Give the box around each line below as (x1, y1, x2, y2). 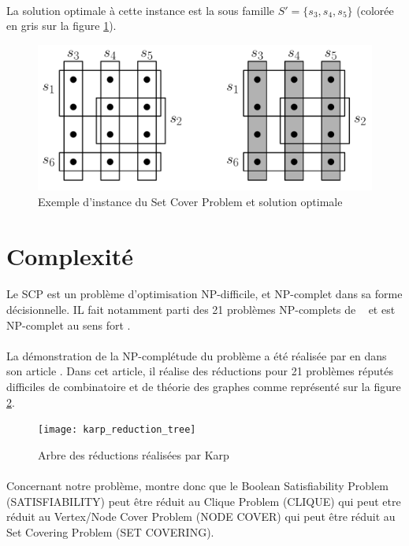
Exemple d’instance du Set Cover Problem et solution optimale (38, 193, 343, 209)
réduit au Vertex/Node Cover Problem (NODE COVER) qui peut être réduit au (6, 508, 396, 525)
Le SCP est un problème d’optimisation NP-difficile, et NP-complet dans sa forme (6, 286, 403, 302)
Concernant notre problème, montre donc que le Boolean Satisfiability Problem (6, 478, 389, 494)
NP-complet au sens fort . (6, 316, 131, 333)
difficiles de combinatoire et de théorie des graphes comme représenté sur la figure (6, 378, 401, 394)
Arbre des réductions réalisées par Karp (38, 446, 229, 463)
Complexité (6, 239, 133, 271)
